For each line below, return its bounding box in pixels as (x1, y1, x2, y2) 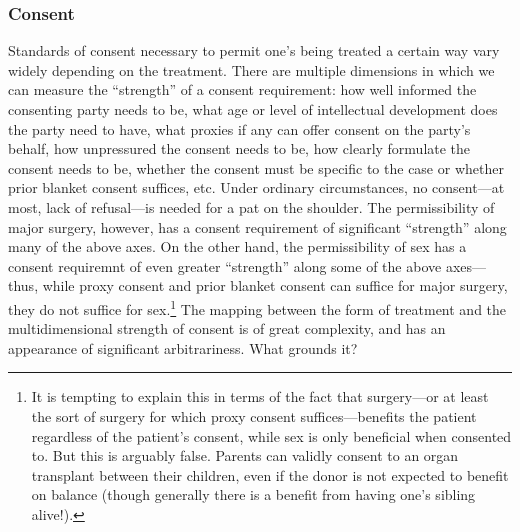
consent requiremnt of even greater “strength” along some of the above (8, 255, 442, 276)
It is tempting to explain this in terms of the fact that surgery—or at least (31, 386, 489, 407)
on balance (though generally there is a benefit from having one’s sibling (31, 484, 476, 505)
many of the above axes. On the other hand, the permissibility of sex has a (8, 236, 467, 257)
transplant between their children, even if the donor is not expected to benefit (31, 464, 509, 485)
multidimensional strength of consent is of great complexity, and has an (8, 318, 446, 339)
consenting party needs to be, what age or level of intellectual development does (8, 99, 498, 119)
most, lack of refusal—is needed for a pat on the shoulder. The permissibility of (8, 196, 495, 217)
